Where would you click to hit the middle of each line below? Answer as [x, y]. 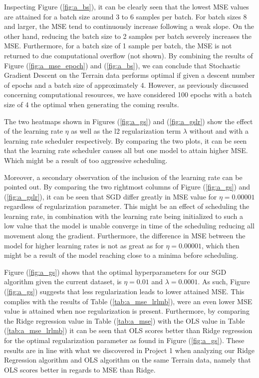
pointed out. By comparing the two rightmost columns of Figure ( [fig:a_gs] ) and [127, 187]
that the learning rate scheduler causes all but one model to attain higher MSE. [126, 150]
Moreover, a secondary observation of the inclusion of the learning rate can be [123, 177]
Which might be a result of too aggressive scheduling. [86, 160]
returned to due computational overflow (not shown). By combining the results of [129, 55]
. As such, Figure [224, 282]
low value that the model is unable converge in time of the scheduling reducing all [129, 226]
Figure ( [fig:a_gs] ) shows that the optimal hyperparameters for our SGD [115, 272]
